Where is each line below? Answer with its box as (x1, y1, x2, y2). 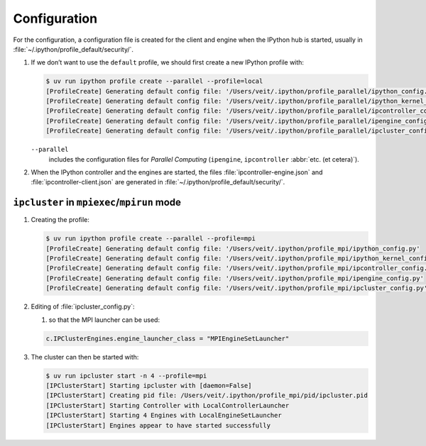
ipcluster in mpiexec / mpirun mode (13, 196, 181, 208)
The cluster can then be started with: (31, 352, 139, 361)
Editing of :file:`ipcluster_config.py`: (31, 302, 135, 311)
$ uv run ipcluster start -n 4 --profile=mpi (45, 372, 207, 379)
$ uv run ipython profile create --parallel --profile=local (45, 77, 263, 85)
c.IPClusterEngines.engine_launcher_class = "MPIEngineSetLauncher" (45, 334, 290, 342)
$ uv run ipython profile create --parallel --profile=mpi (45, 235, 256, 242)
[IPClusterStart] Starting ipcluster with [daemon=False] (45, 381, 252, 389)
